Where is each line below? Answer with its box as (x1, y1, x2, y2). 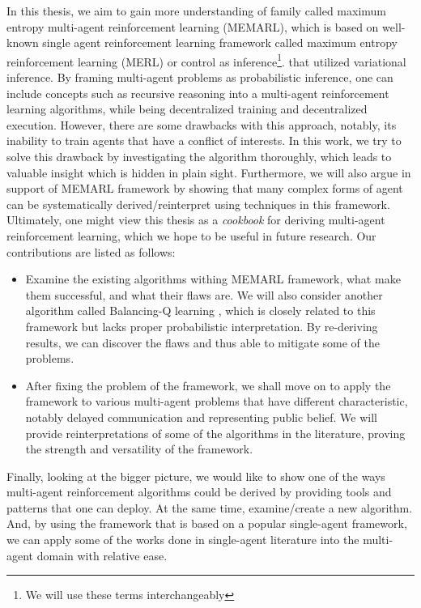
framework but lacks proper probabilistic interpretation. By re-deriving (25, 317, 378, 334)
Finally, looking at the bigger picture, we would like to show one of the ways (6, 467, 385, 484)
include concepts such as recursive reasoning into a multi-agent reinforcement (6, 84, 389, 101)
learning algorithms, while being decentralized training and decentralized (6, 100, 368, 117)
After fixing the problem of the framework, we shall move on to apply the (25, 376, 391, 393)
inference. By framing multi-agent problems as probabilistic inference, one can (6, 69, 393, 86)
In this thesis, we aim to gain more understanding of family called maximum (6, 2, 386, 19)
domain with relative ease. (36, 546, 168, 563)
